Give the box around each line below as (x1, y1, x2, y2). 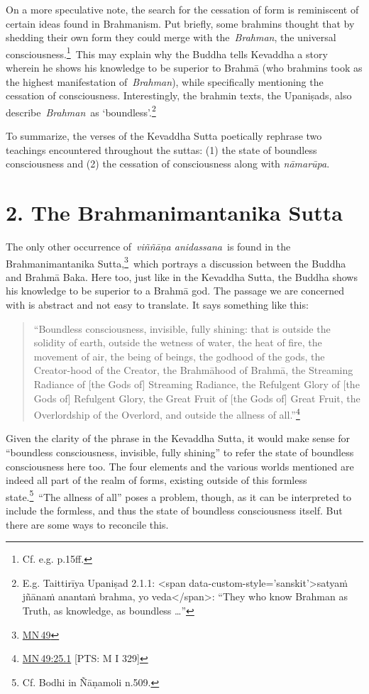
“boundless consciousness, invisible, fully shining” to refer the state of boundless (6, 445, 354, 459)
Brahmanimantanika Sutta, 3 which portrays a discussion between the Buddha (6, 253, 346, 270)
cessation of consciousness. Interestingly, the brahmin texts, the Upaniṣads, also (6, 88, 352, 103)
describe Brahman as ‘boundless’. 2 (6, 102, 156, 119)
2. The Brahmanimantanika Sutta (6, 198, 343, 227)
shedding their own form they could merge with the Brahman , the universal (6, 30, 336, 45)
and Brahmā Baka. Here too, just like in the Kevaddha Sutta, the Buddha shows (6, 269, 358, 284)
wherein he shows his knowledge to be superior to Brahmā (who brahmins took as (6, 60, 363, 75)
